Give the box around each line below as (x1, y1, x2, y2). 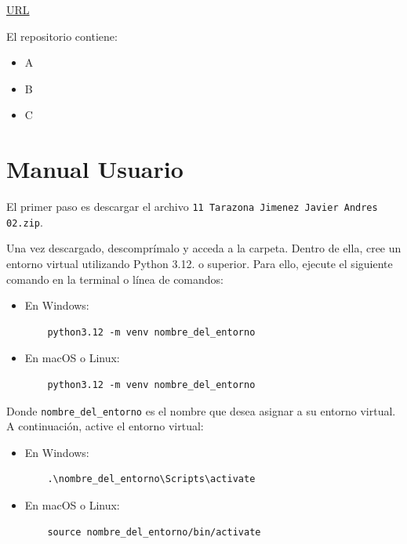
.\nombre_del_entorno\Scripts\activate (47, 473, 256, 485)
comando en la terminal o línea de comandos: (6, 270, 223, 287)
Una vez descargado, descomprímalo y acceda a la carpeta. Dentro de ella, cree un (6, 240, 402, 256)
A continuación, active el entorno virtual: (6, 418, 204, 434)
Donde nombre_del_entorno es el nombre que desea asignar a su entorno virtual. (6, 402, 396, 419)
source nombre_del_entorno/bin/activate (47, 526, 261, 538)
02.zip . (6, 213, 43, 230)
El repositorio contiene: (6, 27, 118, 44)
